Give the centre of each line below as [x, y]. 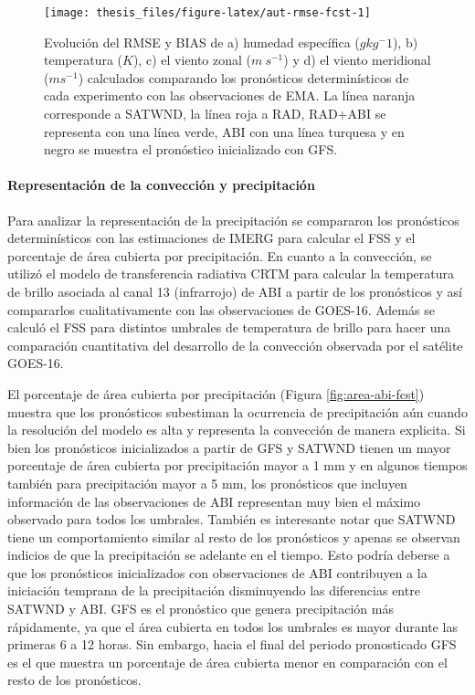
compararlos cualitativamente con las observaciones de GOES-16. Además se [221, 309]
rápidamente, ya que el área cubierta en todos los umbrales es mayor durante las [232, 626]
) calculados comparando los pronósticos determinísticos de [243, 77]
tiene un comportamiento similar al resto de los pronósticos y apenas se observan [234, 537]
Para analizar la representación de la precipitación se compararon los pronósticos [233, 220]
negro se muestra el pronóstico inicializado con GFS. [191, 149]
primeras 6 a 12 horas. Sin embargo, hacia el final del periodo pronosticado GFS [232, 644]
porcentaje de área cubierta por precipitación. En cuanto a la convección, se [220, 255]
